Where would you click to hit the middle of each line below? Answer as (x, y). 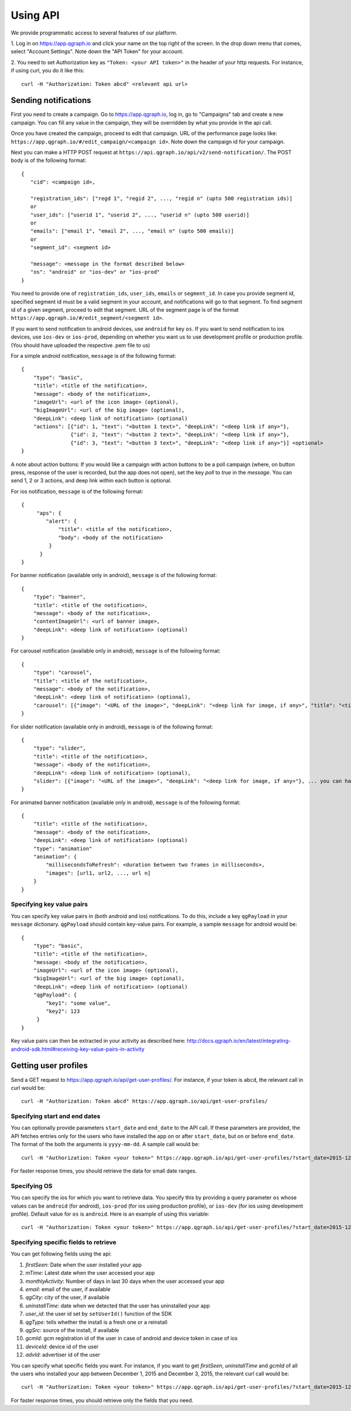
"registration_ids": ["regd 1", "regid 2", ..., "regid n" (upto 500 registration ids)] (161, 198)
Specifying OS (32, 1186)
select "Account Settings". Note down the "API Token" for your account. (97, 51)
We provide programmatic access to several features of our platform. (94, 33)
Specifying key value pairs (49, 905)
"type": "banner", (60, 597)
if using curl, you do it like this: (48, 71)
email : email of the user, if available (68, 1289)
